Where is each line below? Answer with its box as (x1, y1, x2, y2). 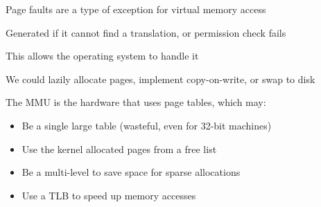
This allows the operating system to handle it (6, 48, 199, 63)
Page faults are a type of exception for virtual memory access (6, 2, 266, 16)
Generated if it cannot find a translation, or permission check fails (6, 25, 286, 39)
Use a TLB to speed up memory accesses (21, 188, 196, 202)
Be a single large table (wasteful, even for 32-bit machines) (21, 118, 272, 132)
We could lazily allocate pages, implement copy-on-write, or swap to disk (6, 71, 315, 86)
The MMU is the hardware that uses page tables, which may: (6, 95, 266, 109)
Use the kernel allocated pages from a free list (21, 141, 217, 156)
